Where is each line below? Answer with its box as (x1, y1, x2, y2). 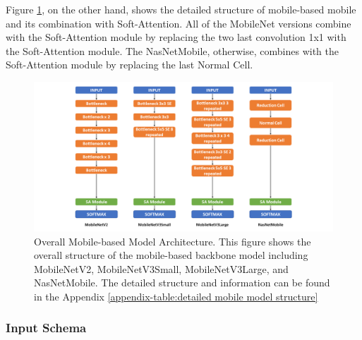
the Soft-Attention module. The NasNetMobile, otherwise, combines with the (6, 43, 339, 58)
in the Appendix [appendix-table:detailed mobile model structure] (34, 289, 318, 303)
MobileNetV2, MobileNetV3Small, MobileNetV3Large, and (34, 261, 289, 276)
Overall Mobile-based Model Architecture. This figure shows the (34, 233, 311, 248)
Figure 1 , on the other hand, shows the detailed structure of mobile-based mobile (6, 2, 356, 16)
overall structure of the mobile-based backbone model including (34, 248, 308, 262)
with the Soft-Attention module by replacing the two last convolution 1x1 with (6, 30, 346, 44)
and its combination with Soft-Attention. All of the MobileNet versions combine (6, 16, 351, 30)
